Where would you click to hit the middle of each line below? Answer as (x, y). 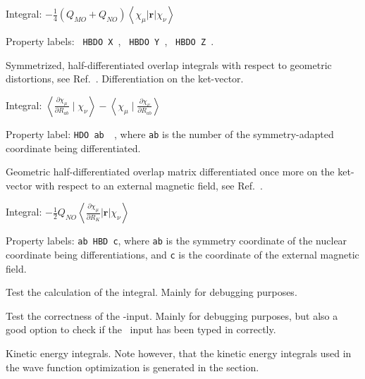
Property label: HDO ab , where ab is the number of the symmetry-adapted (170, 133)
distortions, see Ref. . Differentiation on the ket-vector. (125, 79)
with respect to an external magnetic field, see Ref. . (149, 185)
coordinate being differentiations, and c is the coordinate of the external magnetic (182, 254)
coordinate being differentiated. (73, 148)
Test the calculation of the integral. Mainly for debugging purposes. (151, 292)
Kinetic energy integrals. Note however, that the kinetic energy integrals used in (179, 353)
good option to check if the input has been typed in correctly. (141, 329)
